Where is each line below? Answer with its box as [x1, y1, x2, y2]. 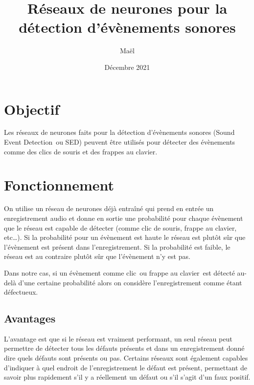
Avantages [4, 311, 56, 326]
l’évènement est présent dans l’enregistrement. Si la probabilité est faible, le [4, 241, 231, 252]
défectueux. [4, 287, 38, 297]
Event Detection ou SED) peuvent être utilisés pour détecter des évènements [4, 137, 235, 147]
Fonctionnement [4, 175, 115, 195]
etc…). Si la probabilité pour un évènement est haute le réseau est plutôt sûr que [4, 232, 246, 242]
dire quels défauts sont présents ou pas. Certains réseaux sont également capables [4, 353, 248, 363]
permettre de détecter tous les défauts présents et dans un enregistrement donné [4, 343, 245, 353]
